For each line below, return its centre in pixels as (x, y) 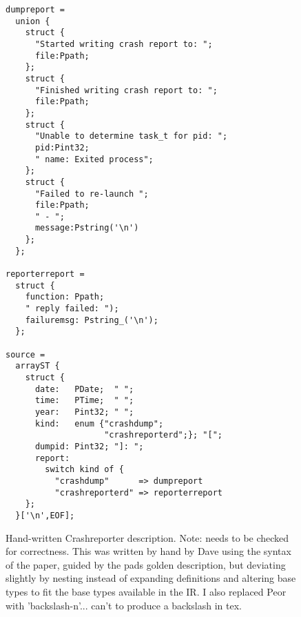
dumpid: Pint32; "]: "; (89, 446)
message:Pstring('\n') (87, 228)
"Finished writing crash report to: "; (126, 90)
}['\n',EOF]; (45, 515)
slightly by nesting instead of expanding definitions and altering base (151, 578)
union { (33, 21)
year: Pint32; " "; (84, 412)
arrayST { (38, 366)
